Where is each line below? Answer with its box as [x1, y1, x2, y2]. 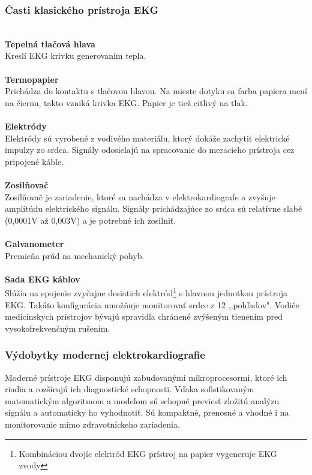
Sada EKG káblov [5, 272, 80, 285]
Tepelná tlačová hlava [5, 37, 95, 50]
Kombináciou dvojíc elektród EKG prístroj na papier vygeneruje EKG [19, 447, 277, 459]
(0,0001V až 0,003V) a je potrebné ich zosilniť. [5, 214, 176, 226]
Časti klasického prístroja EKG [5, 2, 159, 17]
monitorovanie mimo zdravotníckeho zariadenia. [5, 417, 180, 430]
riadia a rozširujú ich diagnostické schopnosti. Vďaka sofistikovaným [5, 383, 254, 395]
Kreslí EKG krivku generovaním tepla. [5, 49, 146, 62]
